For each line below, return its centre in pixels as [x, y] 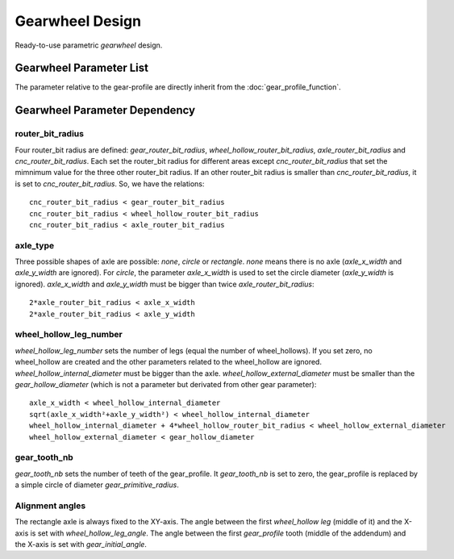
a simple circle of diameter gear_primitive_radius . [97, 485]
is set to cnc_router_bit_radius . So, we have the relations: [110, 184]
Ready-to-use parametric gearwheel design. [89, 45]
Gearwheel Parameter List [82, 68]
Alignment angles [50, 506]
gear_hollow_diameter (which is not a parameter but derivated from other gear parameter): [166, 384]
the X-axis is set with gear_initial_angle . [81, 544]
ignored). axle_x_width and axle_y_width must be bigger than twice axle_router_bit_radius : [165, 284]
